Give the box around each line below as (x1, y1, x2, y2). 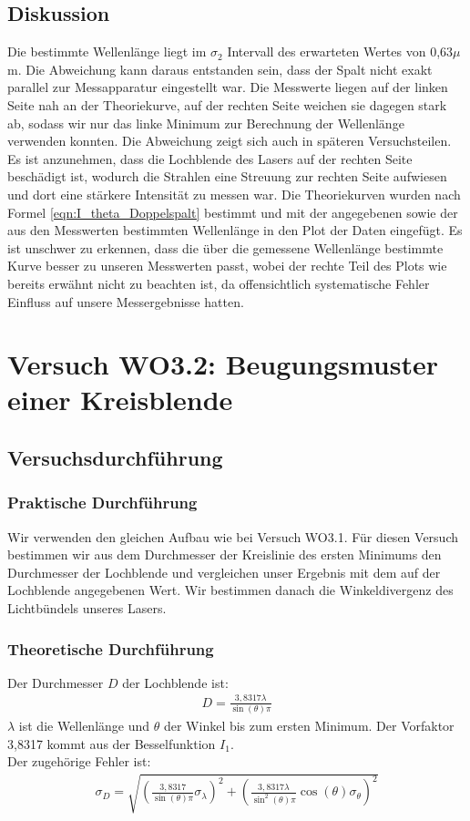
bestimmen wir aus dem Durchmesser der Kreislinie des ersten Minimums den (7, 545, 442, 564)
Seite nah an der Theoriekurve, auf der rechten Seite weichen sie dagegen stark (7, 95, 447, 114)
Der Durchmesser (7, 672, 104, 692)
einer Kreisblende (7, 381, 233, 418)
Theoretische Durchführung (7, 637, 214, 660)
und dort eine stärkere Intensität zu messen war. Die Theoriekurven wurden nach (7, 184, 461, 203)
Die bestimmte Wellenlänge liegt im (7, 42, 207, 61)
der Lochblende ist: (122, 672, 229, 692)
